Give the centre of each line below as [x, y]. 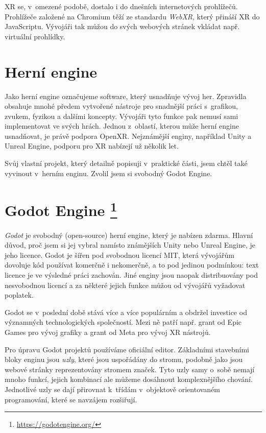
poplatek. [19, 295]
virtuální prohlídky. [35, 36]
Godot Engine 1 [61, 209]
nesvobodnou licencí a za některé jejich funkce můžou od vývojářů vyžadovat [125, 285]
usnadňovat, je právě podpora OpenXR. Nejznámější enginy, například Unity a [128, 136]
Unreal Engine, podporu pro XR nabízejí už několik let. [92, 146]
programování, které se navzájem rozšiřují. [71, 399]
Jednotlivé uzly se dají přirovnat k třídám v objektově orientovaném [113, 389]
